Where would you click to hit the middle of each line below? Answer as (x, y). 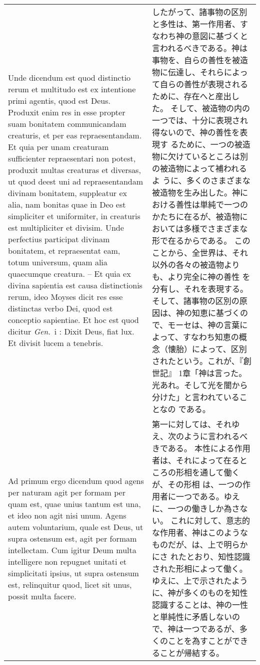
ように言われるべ (216, 436)
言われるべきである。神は (199, 48)
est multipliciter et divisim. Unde (66, 227)
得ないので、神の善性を (196, 132)
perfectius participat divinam (59, 239)
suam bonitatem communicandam (67, 124)
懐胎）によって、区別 (207, 349)
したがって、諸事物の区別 (199, 12)
